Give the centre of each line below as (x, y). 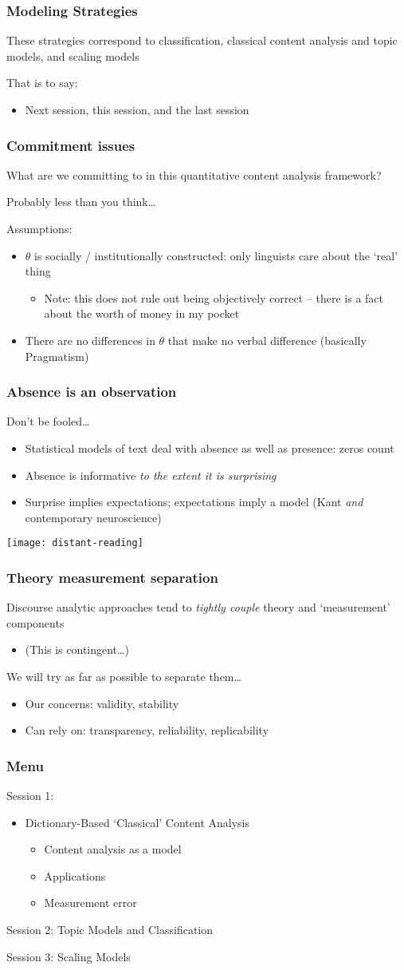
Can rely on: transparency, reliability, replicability (147, 730)
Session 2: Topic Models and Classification (110, 929)
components (35, 622)
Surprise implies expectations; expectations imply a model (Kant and (194, 502)
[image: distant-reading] (75, 543)
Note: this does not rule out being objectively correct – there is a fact (214, 297)
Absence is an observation (92, 392)
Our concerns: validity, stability (102, 703)
